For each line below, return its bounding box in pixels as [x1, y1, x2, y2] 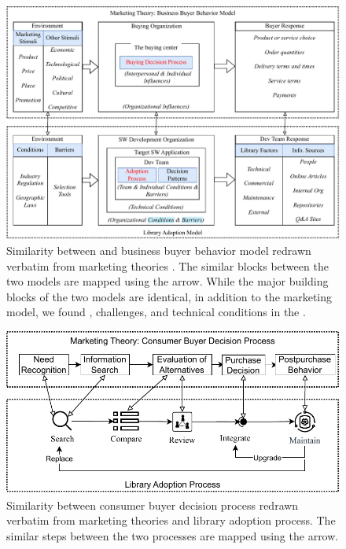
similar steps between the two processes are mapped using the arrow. [6, 527, 339, 543]
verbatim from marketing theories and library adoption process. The [6, 512, 336, 529]
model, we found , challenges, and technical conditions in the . [6, 304, 306, 320]
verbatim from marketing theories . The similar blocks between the [6, 257, 329, 274]
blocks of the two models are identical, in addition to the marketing [6, 288, 333, 304]
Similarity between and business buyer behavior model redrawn [6, 242, 311, 259]
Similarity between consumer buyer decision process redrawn [6, 496, 299, 513]
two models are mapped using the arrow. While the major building [6, 273, 329, 289]
